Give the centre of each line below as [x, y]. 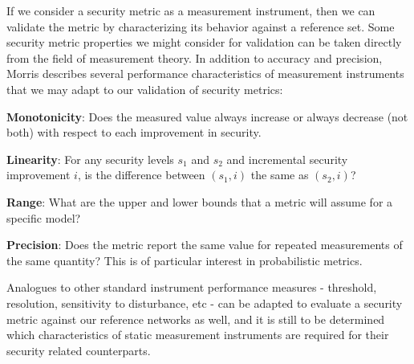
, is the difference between [141, 175]
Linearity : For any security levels [90, 159]
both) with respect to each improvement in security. [134, 132]
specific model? [44, 217]
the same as [280, 175]
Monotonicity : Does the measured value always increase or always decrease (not [207, 116]
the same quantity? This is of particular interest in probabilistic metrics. [185, 260]
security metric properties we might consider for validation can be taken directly [204, 42]
